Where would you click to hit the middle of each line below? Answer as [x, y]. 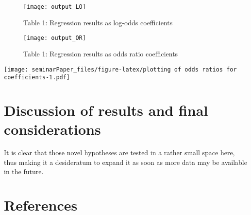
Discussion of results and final [106, 110]
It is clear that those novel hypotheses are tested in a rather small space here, [119, 152]
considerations [52, 129]
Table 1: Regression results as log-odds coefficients [98, 22]
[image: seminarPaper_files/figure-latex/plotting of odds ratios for [120, 69]
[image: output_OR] [55, 38]
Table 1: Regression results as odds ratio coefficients [101, 53]
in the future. [24, 171]
